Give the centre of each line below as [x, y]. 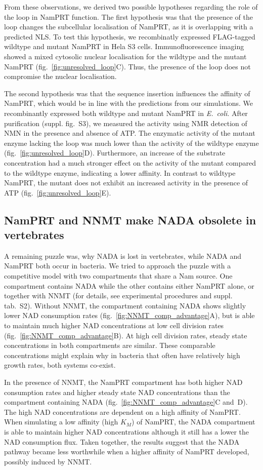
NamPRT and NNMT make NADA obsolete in [130, 220]
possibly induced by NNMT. [48, 461]
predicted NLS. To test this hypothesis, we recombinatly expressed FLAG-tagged [130, 36]
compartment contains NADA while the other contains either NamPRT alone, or [129, 285]
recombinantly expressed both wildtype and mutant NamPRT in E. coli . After [126, 113]
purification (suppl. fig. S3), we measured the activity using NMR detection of [126, 123]
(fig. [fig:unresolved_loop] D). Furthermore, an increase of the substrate [115, 153]
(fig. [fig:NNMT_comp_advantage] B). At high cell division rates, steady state [126, 335]
